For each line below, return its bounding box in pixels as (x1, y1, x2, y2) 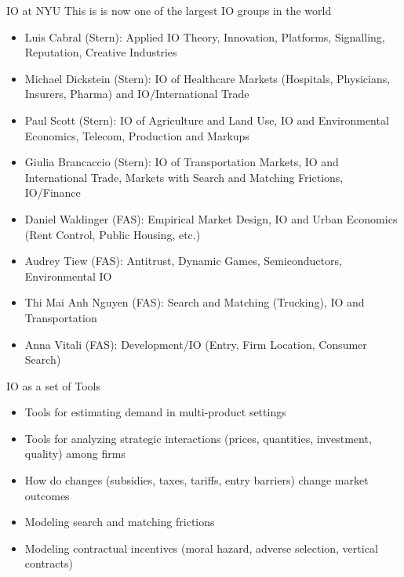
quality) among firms (24, 445, 126, 462)
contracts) (24, 555, 73, 572)
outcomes (24, 487, 70, 503)
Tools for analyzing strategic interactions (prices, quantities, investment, (24, 430, 372, 446)
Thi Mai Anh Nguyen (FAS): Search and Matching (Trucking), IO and (24, 294, 365, 310)
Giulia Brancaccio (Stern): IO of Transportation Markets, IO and (24, 154, 339, 170)
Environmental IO (24, 267, 112, 284)
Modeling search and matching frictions (24, 513, 215, 530)
